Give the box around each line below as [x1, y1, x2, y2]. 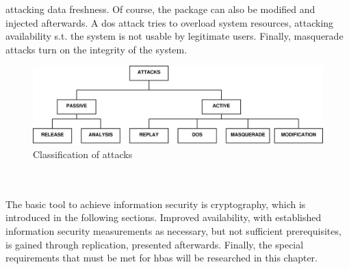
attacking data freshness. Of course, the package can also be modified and [5, 2, 315, 16]
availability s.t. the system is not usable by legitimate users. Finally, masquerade [5, 29, 344, 43]
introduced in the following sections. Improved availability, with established [5, 210, 322, 225]
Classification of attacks [33, 147, 133, 162]
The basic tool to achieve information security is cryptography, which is [5, 196, 306, 211]
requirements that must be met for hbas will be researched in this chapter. [5, 251, 318, 265]
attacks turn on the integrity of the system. [5, 42, 188, 56]
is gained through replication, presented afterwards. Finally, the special [5, 237, 304, 251]
